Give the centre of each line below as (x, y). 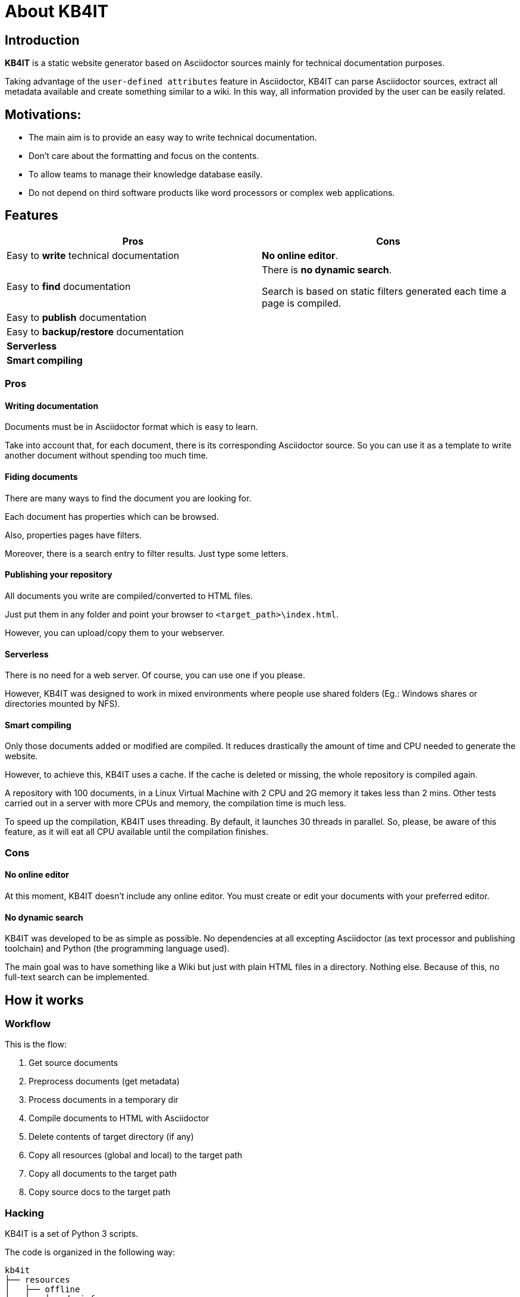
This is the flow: (36, 1045)
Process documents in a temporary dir (104, 1100)
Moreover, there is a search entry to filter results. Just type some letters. (147, 553)
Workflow (28, 1023)
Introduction (42, 40)
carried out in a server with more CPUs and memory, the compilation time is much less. (176, 803)
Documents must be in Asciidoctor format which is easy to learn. (131, 427)
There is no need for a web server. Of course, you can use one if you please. (155, 675)
